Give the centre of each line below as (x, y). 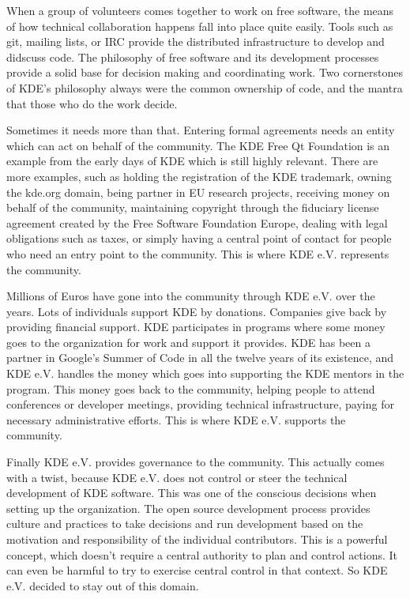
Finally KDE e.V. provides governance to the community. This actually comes (196, 462)
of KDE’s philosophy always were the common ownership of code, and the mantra (205, 87)
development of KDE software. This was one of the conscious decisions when (192, 493)
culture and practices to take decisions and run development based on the (185, 524)
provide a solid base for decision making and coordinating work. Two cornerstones (205, 72)
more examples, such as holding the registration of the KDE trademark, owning (199, 176)
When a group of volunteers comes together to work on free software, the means (200, 10)
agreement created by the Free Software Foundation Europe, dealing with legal (197, 222)
